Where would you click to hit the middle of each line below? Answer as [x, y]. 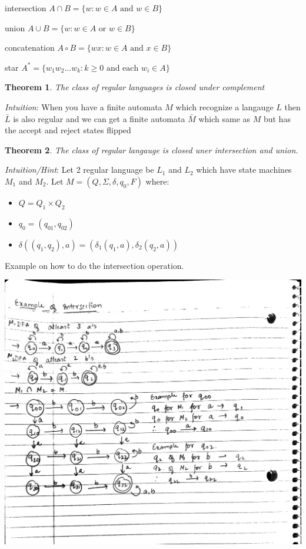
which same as [224, 118]
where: [157, 181]
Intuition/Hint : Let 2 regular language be [79, 170]
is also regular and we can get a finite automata [99, 118]
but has [277, 118]
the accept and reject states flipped [68, 130]
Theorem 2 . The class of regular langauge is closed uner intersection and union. [152, 149]
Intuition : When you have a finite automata [84, 106]
